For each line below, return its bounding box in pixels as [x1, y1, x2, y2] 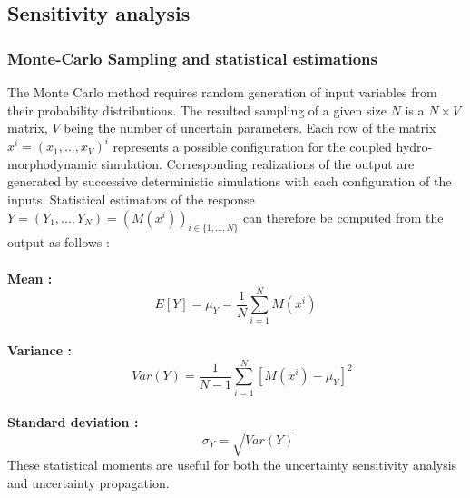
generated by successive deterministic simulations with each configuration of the [7, 172, 452, 191]
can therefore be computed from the [242, 207, 444, 226]
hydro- [396, 136, 433, 155]
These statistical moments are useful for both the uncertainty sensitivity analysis [7, 455, 457, 474]
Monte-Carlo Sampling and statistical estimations [7, 46, 377, 69]
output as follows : [7, 233, 110, 252]
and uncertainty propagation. [7, 473, 170, 492]
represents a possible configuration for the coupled [113, 136, 392, 155]
